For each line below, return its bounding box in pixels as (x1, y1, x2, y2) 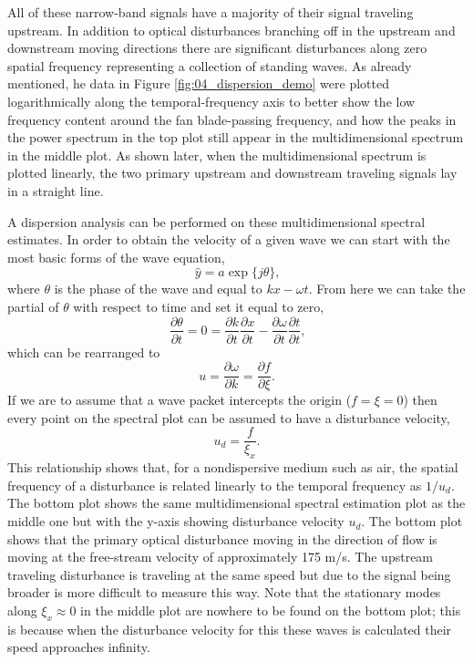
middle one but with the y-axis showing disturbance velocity (7, 512, 344, 531)
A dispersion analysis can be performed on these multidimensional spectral (7, 212, 426, 231)
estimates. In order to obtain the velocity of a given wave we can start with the (7, 230, 450, 249)
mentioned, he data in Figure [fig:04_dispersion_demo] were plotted (7, 74, 389, 93)
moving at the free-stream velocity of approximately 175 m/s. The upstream (7, 547, 434, 566)
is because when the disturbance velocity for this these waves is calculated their (7, 619, 452, 638)
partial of (7, 296, 59, 315)
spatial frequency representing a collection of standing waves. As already (7, 56, 412, 75)
